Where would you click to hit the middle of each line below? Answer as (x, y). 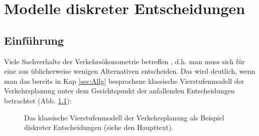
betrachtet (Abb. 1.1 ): (38, 100)
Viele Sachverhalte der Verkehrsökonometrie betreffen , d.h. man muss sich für (124, 61)
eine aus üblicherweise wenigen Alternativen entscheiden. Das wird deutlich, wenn (130, 71)
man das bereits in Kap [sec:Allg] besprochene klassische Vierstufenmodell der (124, 81)
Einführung (34, 40)
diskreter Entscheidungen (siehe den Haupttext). (99, 127)
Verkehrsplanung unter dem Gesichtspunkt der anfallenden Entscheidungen (119, 91)
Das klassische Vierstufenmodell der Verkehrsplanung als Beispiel (124, 117)
